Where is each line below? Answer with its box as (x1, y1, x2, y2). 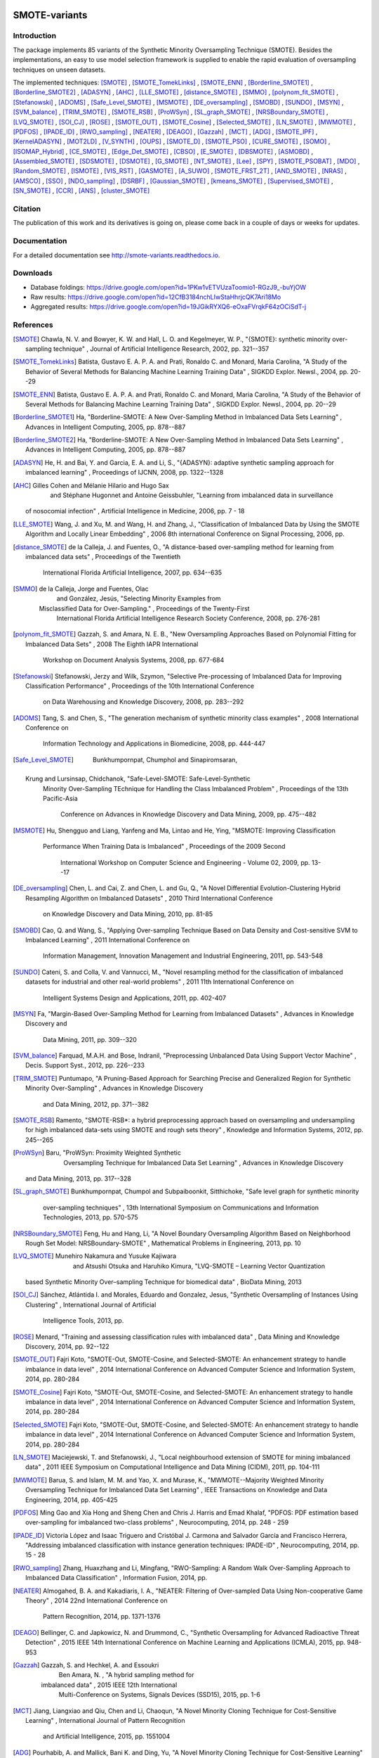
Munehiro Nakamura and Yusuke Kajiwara (55, 1252, 177, 1260)
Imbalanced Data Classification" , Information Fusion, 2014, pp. (25, 1574, 208, 1582)
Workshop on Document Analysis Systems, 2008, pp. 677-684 (43, 656, 225, 665)
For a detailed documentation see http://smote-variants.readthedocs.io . (13, 250, 220, 259)
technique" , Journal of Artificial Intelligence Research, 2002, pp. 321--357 (53, 345, 270, 353)
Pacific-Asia (43, 795, 79, 803)
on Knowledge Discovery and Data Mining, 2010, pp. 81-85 (43, 910, 213, 918)
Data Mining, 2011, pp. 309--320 (43, 1035, 137, 1044)
